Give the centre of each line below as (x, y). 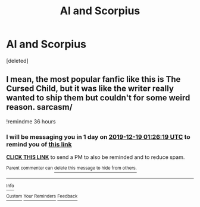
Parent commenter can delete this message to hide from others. (71, 168)
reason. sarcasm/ (39, 107)
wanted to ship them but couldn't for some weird (98, 98)
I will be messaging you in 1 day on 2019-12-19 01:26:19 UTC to (98, 136)
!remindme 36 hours (31, 121)
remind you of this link (39, 144)
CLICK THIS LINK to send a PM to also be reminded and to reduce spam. (96, 157)
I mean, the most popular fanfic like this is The (93, 79)
